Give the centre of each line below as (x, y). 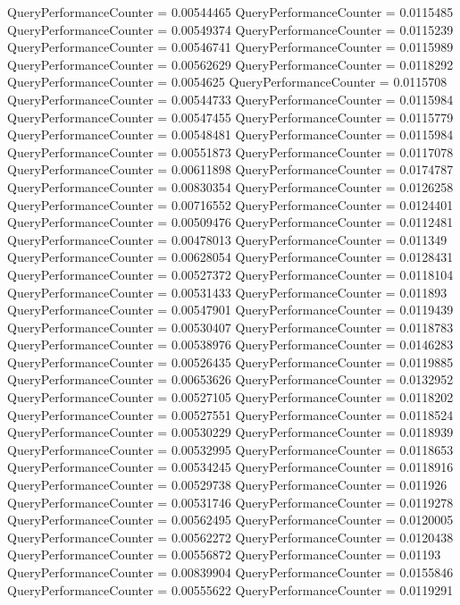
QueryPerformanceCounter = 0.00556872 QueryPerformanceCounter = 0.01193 (224, 555)
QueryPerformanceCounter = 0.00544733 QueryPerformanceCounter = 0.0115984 (230, 99)
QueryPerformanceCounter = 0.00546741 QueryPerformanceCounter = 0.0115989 (230, 47)
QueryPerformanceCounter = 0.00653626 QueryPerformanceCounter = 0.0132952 (230, 379)
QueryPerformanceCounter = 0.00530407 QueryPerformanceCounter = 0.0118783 (230, 327)
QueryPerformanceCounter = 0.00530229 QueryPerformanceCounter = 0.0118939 (230, 432)
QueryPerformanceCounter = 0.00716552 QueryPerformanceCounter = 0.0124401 (230, 204)
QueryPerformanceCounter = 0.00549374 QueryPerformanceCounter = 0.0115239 (230, 29)
